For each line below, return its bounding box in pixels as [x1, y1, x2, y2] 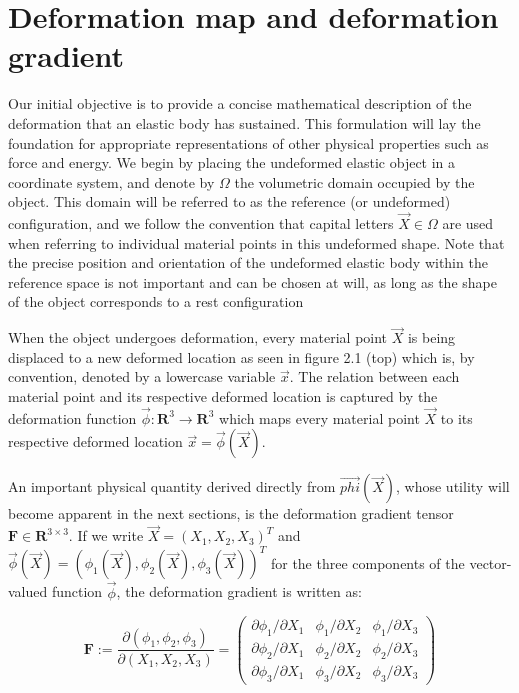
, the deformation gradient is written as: [116, 581, 362, 602]
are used [442, 213, 494, 234]
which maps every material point [219, 407, 420, 428]
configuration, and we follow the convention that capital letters [8, 213, 394, 234]
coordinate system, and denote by [8, 171, 215, 192]
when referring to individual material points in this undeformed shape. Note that [8, 232, 505, 253]
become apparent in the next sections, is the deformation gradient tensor [8, 503, 454, 524]
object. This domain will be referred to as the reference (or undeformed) [8, 191, 451, 212]
